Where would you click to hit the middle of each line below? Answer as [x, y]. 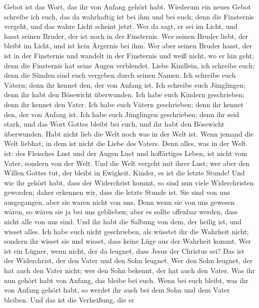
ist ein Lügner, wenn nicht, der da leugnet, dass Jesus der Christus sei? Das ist [124, 250]
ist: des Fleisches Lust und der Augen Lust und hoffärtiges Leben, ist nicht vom [126, 153]
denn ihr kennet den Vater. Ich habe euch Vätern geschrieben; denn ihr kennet [124, 104]
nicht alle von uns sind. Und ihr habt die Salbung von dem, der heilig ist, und [123, 222]
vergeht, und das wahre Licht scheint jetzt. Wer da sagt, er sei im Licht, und [121, 26]
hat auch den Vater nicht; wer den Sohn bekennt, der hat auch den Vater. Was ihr [129, 270]
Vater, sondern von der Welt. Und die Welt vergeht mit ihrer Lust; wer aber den [127, 163]
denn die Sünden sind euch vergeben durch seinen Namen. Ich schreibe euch [120, 75]
